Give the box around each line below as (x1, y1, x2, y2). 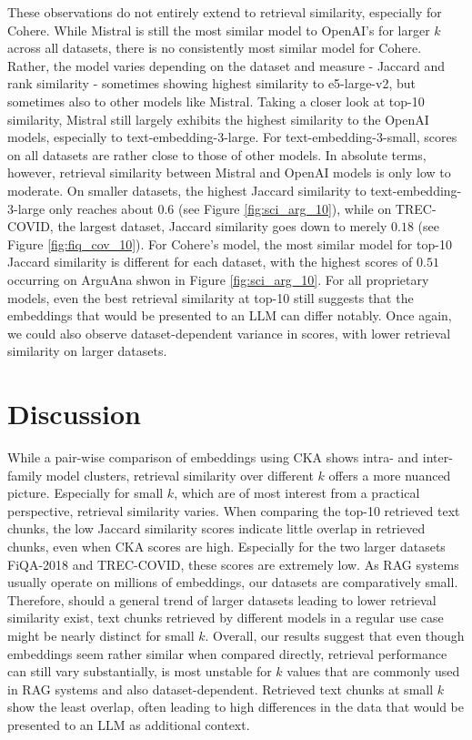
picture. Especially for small (7, 483, 164, 502)
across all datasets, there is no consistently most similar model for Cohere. (7, 38, 422, 57)
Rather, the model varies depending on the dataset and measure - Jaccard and (7, 56, 446, 75)
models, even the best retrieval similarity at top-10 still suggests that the (7, 288, 414, 307)
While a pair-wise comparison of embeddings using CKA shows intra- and (7, 448, 419, 466)
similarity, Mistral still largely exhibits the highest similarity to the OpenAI (7, 109, 429, 128)
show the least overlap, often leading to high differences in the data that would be (7, 697, 464, 716)
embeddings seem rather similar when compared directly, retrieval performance (7, 644, 447, 663)
